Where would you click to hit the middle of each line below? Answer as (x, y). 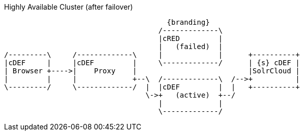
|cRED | (190, 38)
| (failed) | (190, 47)
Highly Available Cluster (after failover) (69, 7)
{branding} (188, 22)
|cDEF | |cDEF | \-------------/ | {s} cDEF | (152, 63)
